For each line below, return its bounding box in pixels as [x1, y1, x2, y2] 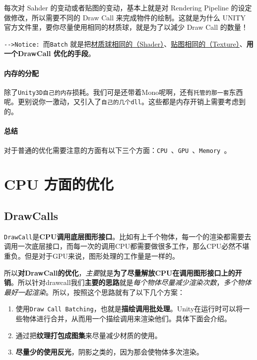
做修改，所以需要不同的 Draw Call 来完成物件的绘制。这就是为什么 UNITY [4, 12, 246, 22]
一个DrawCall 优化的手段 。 [4, 48, 95, 59]
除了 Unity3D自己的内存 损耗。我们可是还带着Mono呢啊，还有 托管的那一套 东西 [4, 86, 243, 97]
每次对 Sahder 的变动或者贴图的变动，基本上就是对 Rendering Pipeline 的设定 [4, 2, 252, 12]
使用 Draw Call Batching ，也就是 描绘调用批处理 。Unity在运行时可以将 [15, 303, 243, 314]
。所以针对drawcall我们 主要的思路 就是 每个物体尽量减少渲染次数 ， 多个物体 [11, 277, 252, 288]
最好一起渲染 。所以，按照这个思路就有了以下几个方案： [4, 287, 185, 297]
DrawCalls [4, 208, 59, 223]
